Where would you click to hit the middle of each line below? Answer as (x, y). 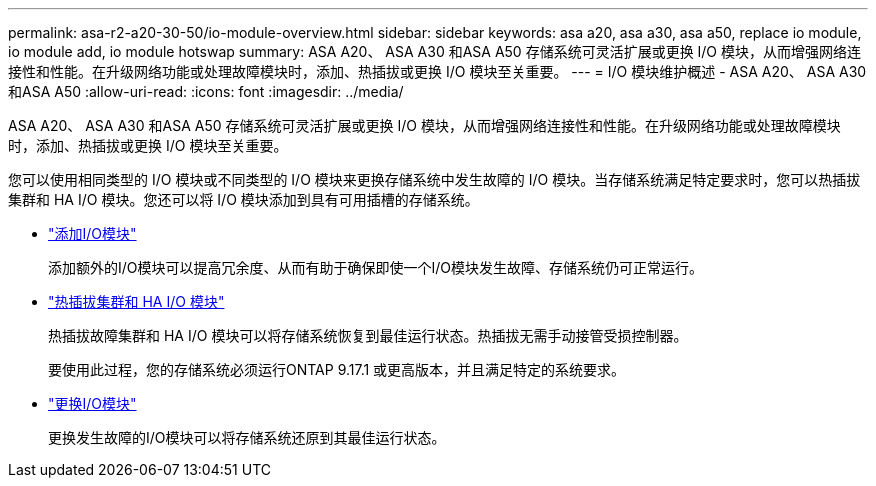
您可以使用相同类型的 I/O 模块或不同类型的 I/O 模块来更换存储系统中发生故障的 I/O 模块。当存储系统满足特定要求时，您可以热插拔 (434, 179)
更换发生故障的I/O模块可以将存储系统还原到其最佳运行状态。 (247, 437)
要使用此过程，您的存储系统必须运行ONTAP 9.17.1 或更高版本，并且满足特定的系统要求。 (337, 369)
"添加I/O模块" (92, 233)
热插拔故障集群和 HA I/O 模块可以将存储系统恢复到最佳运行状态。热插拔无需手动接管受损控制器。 (368, 335)
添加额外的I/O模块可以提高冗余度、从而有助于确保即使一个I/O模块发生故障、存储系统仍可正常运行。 (376, 267)
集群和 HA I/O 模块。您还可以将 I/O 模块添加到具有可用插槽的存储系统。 (243, 199)
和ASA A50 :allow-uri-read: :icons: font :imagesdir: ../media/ (206, 91)
